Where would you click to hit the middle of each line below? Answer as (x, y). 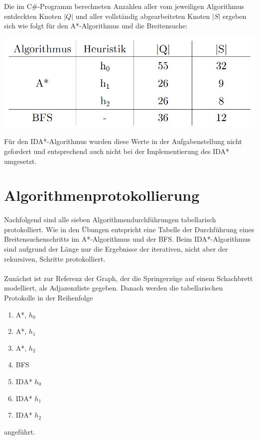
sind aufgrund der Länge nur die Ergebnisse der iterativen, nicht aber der (116, 249)
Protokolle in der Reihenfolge (49, 297)
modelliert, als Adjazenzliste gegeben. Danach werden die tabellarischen (114, 288)
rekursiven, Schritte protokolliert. (55, 258)
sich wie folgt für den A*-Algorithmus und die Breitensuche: (96, 26)
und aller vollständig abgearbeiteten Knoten (143, 16)
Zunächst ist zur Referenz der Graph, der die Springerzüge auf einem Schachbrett (129, 278)
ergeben (235, 16)
